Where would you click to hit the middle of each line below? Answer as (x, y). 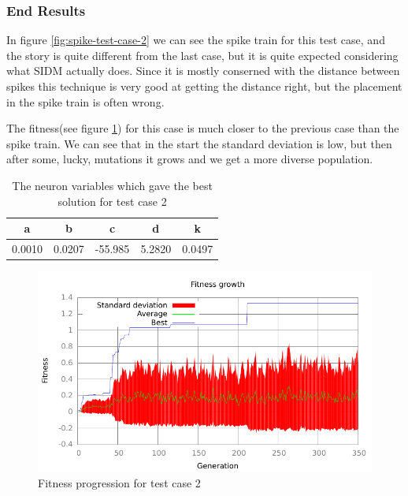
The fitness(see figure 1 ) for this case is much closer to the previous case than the (203, 128)
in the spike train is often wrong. (85, 101)
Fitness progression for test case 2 (119, 483)
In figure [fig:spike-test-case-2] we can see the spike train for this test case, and (196, 40)
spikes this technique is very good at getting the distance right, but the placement (204, 86)
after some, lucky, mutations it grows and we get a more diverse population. (190, 159)
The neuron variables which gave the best (112, 185)
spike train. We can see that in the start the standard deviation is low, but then (199, 143)
